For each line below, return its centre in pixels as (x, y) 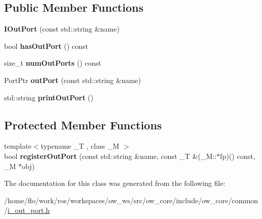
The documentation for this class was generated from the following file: (115, 183)
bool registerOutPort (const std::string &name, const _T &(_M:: (110, 156)
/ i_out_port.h (27, 210)
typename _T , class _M (80, 146)
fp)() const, (238, 156)
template (18, 146)
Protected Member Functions (83, 125)
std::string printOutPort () (49, 97)
